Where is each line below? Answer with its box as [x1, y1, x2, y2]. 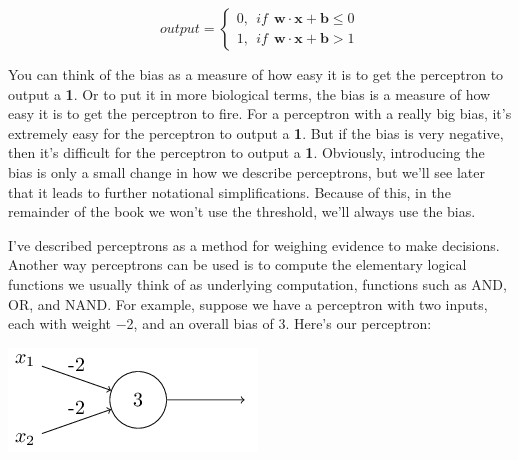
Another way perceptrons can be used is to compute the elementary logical [8, 254, 467, 275]
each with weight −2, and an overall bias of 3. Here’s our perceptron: [8, 313, 432, 334]
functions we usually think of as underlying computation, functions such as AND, [8, 273, 507, 294]
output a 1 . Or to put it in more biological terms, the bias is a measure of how [8, 83, 491, 104]
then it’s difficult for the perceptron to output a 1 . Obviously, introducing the [8, 142, 485, 163]
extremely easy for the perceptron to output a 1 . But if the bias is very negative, [8, 122, 504, 143]
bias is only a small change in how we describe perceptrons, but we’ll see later [8, 161, 485, 182]
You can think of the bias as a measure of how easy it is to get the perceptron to [8, 64, 504, 84]
